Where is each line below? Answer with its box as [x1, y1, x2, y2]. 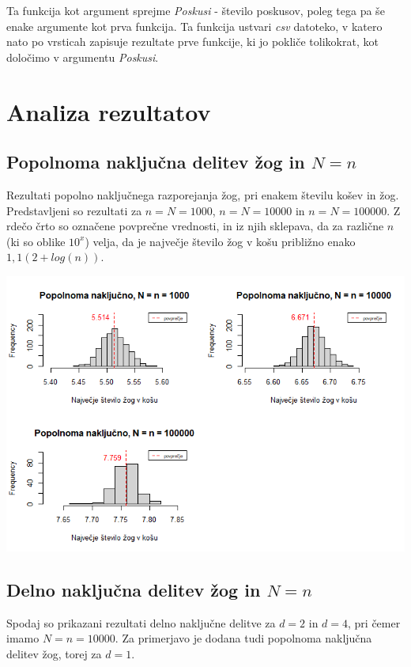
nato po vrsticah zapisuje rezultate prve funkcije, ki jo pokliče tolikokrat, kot [6, 33, 379, 50]
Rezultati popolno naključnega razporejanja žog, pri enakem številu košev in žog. [6, 186, 399, 203]
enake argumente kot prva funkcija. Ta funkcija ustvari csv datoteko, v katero [6, 17, 383, 34]
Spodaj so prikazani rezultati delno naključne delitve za [6, 614, 276, 631]
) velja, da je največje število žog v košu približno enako [85, 233, 356, 249]
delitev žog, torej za [6, 645, 102, 661]
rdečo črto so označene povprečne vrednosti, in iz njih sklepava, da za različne [6, 218, 384, 234]
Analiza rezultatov [6, 95, 211, 127]
